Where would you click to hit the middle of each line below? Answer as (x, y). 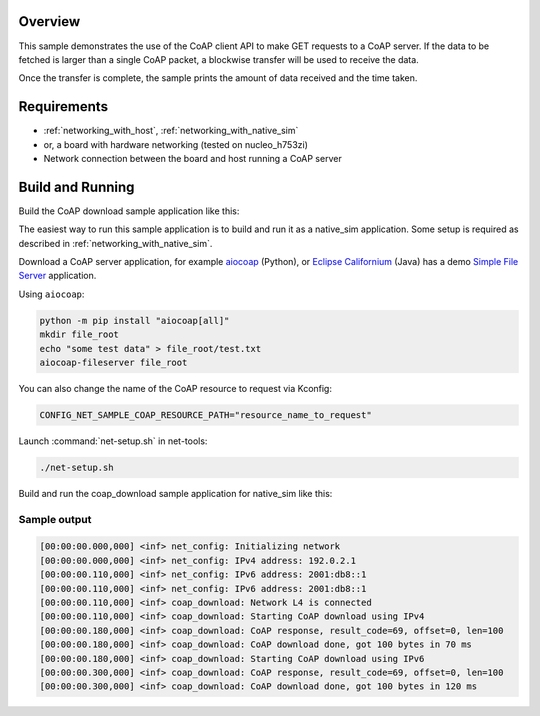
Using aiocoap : (51, 294)
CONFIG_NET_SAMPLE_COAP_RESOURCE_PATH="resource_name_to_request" (205, 414)
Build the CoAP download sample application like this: (129, 211)
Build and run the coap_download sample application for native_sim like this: (175, 493)
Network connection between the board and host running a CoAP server (192, 158)
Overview (49, 21)
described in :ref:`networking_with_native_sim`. (115, 243)
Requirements (63, 106)
